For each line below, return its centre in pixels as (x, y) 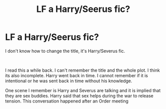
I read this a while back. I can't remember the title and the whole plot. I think (83, 70)
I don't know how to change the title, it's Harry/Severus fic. (65, 51)
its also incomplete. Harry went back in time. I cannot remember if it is (77, 75)
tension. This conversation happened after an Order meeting (67, 101)
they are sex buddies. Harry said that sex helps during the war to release (79, 96)
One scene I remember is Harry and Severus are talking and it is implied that (83, 90)
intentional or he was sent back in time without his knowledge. (69, 81)
